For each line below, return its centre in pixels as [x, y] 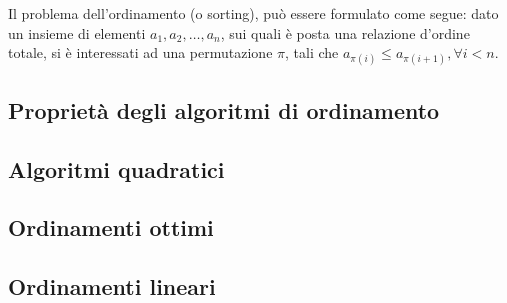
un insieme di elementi [77, 32]
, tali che [312, 52]
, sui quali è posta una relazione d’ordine [345, 32]
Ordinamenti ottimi [111, 227]
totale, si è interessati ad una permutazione [140, 52]
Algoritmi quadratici [116, 168]
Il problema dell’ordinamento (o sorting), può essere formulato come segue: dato [253, 13]
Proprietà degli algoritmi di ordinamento [224, 109]
